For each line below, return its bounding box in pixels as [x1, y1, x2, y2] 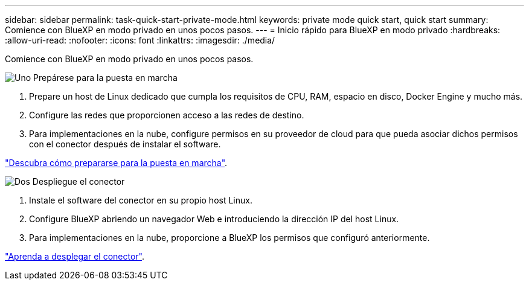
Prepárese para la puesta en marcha [33, 72, 178, 83]
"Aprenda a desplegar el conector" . [5, 251, 145, 261]
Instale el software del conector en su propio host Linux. [29, 195, 252, 205]
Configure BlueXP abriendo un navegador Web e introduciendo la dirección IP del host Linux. [29, 214, 399, 224]
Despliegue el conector [32, 176, 125, 187]
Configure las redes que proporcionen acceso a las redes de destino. [29, 110, 304, 120]
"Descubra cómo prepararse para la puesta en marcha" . [5, 158, 228, 168]
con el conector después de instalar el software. [29, 139, 221, 149]
